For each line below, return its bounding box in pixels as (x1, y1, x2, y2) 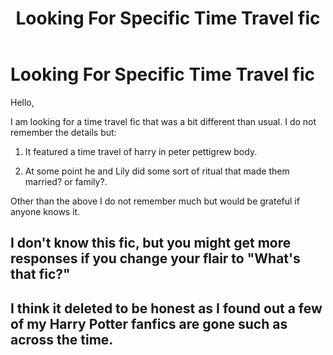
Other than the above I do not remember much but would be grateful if (10, 195, 300, 207)
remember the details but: (10, 126, 117, 138)
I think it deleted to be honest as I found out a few (10, 300, 323, 317)
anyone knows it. (10, 205, 81, 217)
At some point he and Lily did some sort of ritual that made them (24, 165, 290, 177)
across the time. (10, 331, 114, 348)
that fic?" (10, 266, 71, 283)
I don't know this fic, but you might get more (10, 235, 292, 252)
